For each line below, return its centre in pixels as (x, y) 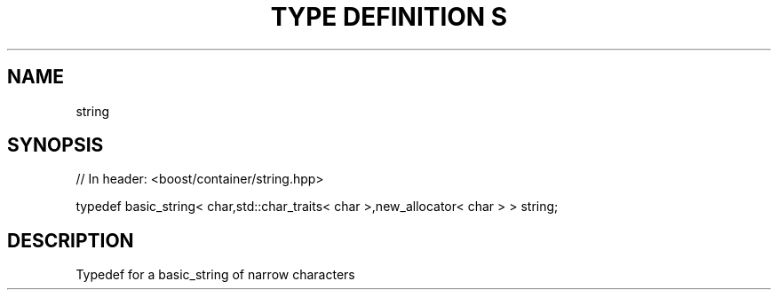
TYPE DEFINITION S (389, 17)
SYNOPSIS (56, 145)
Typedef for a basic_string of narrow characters (215, 275)
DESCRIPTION (71, 240)
